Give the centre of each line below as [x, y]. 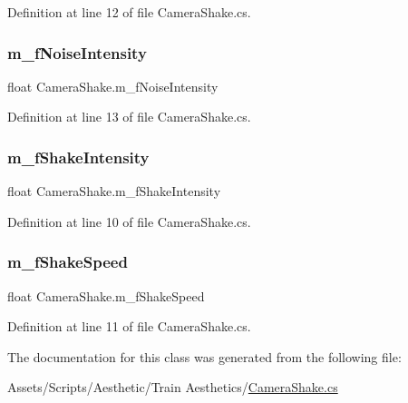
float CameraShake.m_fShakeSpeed [106, 295]
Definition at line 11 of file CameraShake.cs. [129, 326]
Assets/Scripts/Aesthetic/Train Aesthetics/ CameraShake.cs [173, 387]
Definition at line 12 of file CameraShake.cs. [129, 12]
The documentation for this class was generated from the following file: [204, 356]
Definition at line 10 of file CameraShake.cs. [129, 221]
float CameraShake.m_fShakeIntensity [114, 191]
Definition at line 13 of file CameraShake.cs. [129, 117]
